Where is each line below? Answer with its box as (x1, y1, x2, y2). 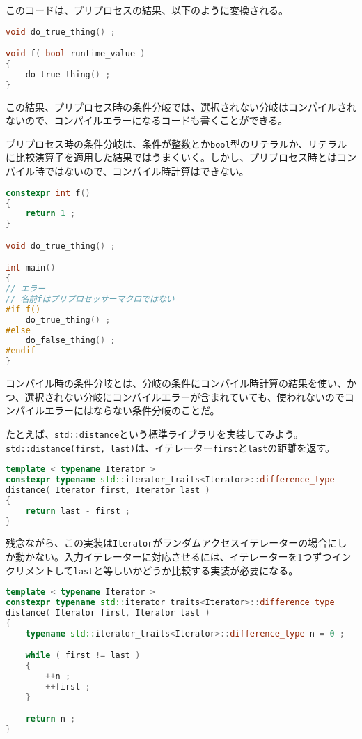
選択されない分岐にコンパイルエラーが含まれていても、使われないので (24, 389, 345, 404)
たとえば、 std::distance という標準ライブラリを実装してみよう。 (6, 426, 304, 441)
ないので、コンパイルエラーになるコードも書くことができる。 (6, 113, 288, 128)
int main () (6, 263, 56, 273)
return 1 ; (25, 208, 76, 219)
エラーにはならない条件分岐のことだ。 (44, 403, 220, 418)
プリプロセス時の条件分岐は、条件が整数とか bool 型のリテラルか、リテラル (6, 136, 347, 151)
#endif (6, 346, 36, 356)
